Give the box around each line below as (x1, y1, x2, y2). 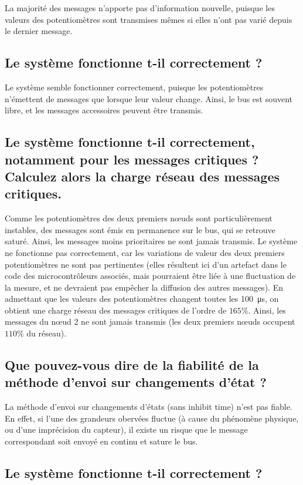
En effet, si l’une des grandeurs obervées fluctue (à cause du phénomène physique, (5, 412, 299, 424)
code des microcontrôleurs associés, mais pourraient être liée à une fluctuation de (5, 270, 296, 282)
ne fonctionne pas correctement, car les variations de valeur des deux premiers (5, 246, 285, 258)
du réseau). (26, 327, 67, 339)
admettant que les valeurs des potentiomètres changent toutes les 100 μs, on (5, 292, 279, 305)
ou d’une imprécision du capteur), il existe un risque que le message (5, 423, 248, 436)
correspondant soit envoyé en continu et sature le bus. (5, 435, 198, 447)
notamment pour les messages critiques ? (5, 150, 259, 168)
